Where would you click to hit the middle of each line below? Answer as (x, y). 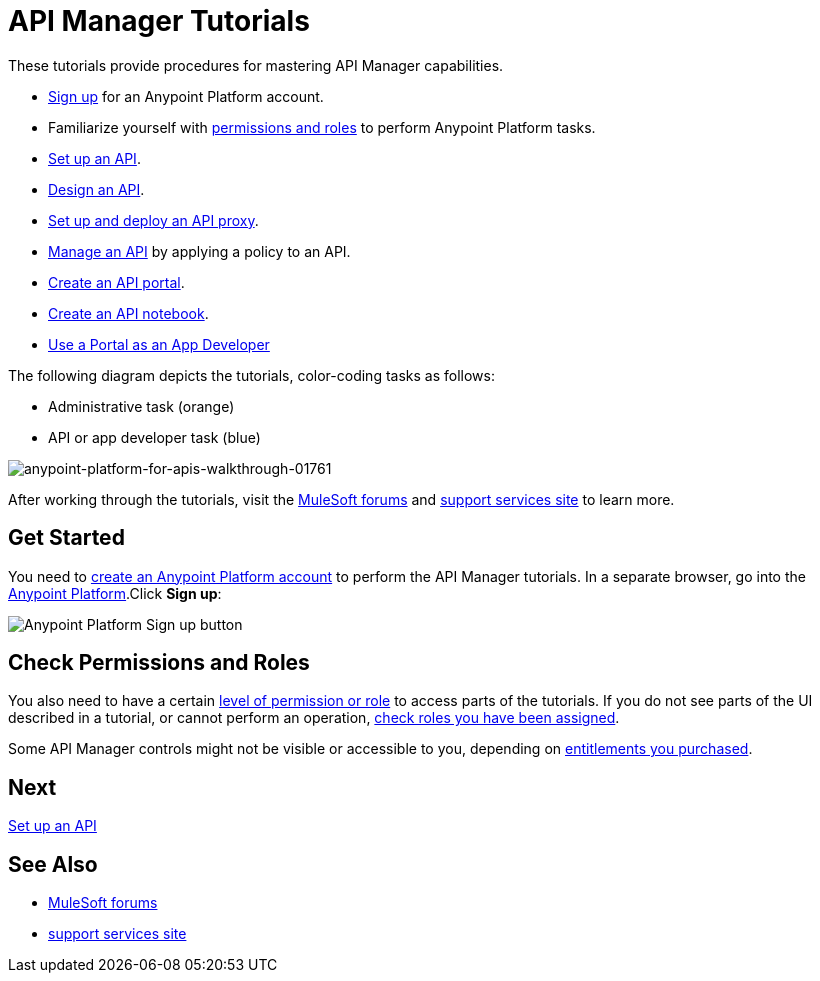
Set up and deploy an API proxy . (153, 220)
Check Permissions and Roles (159, 663)
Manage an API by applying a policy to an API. (199, 251)
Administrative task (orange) (141, 406)
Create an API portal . (116, 282)
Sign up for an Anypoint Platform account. (186, 96)
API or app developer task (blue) (154, 437)
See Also (53, 864)
